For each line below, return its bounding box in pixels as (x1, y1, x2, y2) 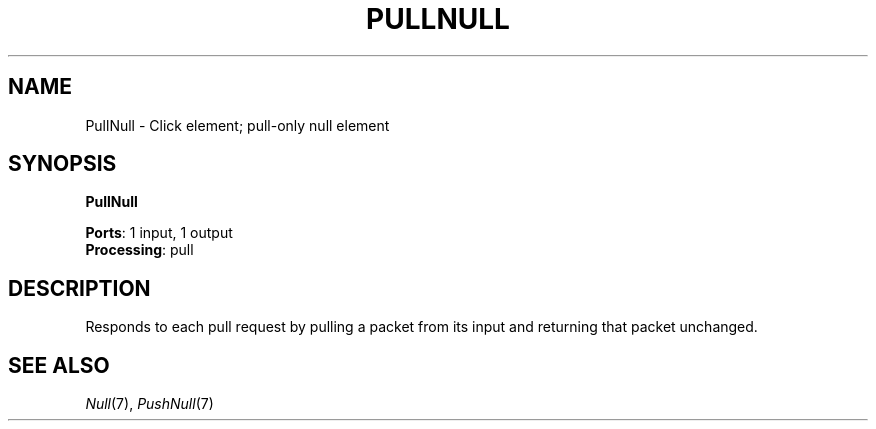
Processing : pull (85, 241, 194, 259)
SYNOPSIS (8, 151, 117, 177)
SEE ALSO (8, 352, 110, 378)
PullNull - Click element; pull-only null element (85, 116, 390, 134)
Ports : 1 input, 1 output (85, 224, 233, 242)
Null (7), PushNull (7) (85, 395, 214, 413)
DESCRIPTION (8, 275, 151, 301)
